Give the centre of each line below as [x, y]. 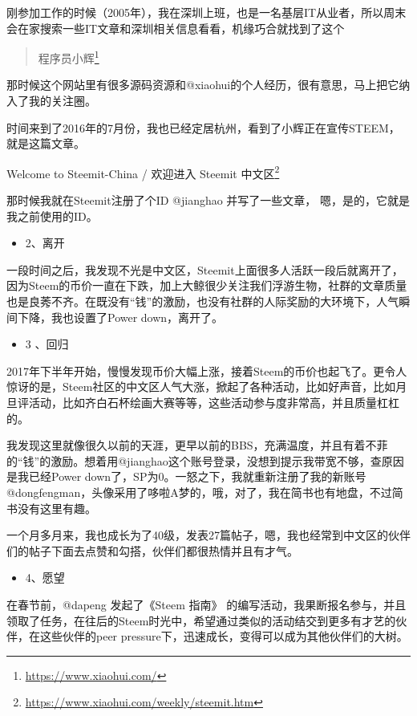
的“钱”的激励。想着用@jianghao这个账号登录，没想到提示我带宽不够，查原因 [205, 460]
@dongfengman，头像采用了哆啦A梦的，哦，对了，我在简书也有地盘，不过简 [205, 492]
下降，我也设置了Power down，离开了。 [120, 317]
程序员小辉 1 [69, 57]
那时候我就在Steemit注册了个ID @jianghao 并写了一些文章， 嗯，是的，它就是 [208, 200]
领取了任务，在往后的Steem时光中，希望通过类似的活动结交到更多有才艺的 [201, 620]
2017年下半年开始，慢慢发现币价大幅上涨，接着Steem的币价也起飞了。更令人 [207, 370]
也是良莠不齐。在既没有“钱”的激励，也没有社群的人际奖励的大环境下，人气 [203, 301]
